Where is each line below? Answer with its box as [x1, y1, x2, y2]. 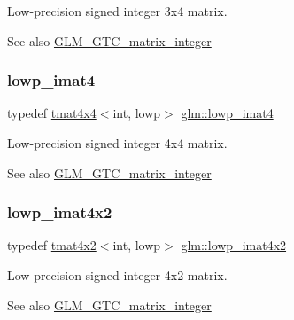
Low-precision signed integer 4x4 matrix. [7, 134, 228, 152]
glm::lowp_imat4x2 [181, 236, 287, 254]
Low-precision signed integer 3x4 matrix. [7, 2, 228, 20]
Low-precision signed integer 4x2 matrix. [7, 266, 228, 284]
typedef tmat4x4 [7, 104, 97, 122]
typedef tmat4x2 [7, 236, 97, 254]
